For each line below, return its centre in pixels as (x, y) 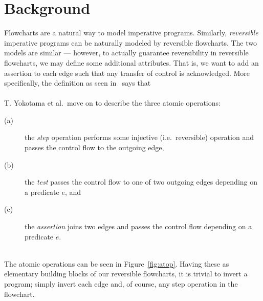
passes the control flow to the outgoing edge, (94, 147)
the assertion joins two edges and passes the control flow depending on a (138, 226)
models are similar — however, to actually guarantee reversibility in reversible (126, 53)
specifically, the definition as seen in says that (78, 83)
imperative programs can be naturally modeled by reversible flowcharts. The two (130, 42)
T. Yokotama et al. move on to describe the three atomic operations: (112, 103)
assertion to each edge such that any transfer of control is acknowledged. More (127, 73)
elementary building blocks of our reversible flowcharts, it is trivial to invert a (126, 274)
